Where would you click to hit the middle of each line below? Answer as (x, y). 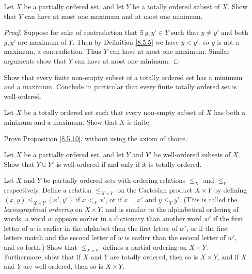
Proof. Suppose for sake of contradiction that (71, 32)
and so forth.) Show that (41, 247)
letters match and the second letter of (60, 237)
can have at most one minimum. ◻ (127, 60)
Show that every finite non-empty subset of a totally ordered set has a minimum (123, 77)
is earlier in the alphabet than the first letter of (107, 228)
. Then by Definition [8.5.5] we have (126, 41)
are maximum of (42, 41)
